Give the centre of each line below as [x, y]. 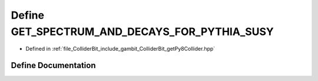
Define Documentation [53, 66]
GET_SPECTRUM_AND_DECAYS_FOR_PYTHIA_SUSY [142, 31]
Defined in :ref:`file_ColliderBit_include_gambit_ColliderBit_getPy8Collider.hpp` [120, 49]
